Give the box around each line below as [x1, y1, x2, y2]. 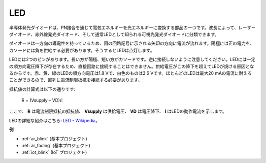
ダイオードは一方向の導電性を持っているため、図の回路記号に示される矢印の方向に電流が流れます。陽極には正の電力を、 [9, 40, 255, 46]
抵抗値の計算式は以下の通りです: [9, 86, 76, 92]
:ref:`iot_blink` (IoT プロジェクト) [21, 149, 87, 155]
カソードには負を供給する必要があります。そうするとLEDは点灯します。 [9, 47, 155, 53]
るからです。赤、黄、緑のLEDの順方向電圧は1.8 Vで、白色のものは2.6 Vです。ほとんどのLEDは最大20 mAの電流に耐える [9, 70, 252, 76]
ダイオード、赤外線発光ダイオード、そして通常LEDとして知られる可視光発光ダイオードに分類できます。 [9, 31, 219, 37]
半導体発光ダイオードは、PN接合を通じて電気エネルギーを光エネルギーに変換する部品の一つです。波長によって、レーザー [9, 25, 256, 31]
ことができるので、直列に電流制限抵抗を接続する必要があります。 [9, 77, 142, 83]
